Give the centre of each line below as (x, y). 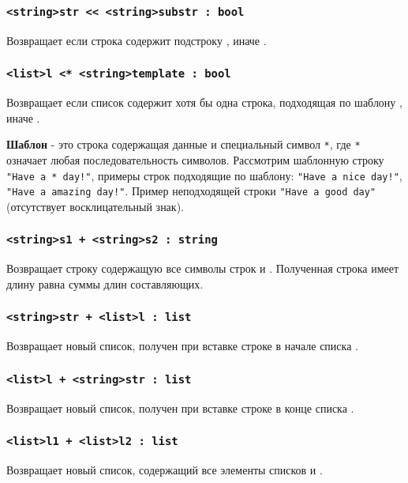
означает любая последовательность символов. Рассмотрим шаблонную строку (195, 160)
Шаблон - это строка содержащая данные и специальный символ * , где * (183, 144)
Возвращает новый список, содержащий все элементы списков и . (165, 470)
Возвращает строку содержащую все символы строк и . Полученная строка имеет (203, 268)
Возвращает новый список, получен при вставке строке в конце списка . (180, 408)
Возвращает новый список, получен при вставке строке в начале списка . (182, 346)
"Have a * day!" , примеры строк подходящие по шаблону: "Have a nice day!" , (204, 175)
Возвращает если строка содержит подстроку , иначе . (137, 40)
